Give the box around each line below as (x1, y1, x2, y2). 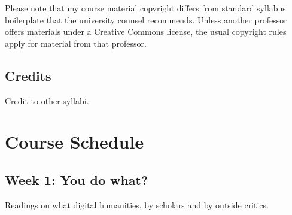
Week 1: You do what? (5, 170, 148, 189)
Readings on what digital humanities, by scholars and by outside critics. (5, 198, 269, 211)
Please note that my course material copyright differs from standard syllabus (5, 2, 286, 14)
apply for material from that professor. (5, 37, 147, 49)
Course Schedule (5, 129, 144, 154)
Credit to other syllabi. (5, 94, 89, 107)
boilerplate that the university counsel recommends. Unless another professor (5, 13, 287, 26)
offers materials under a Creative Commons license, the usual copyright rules (5, 25, 287, 38)
